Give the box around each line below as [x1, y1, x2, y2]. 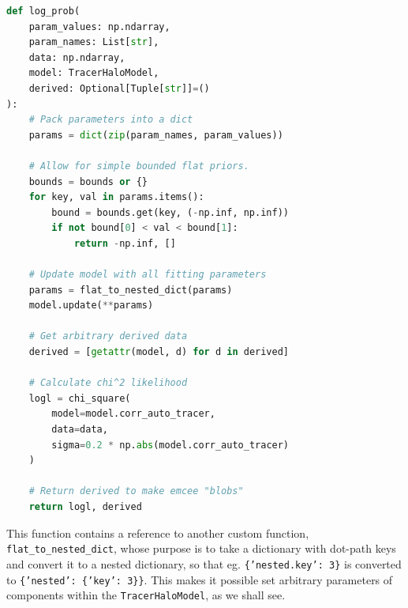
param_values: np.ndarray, [28, 21, 170, 32]
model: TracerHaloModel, [28, 67, 159, 79]
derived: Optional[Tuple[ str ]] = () [28, 82, 210, 94]
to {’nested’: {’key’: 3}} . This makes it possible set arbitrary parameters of [6, 571, 393, 587]
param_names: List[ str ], [28, 36, 159, 48]
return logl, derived [28, 501, 142, 512]
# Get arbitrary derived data [28, 330, 188, 342]
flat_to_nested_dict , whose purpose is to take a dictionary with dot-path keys [6, 540, 396, 557]
